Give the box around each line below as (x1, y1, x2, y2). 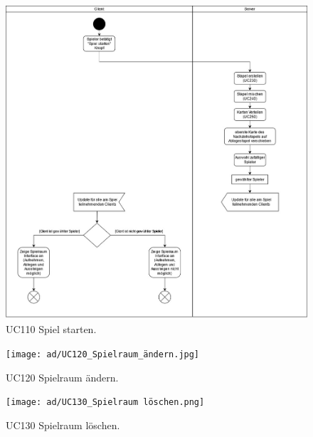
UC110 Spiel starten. (6, 322, 97, 337)
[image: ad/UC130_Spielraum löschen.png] (6, 397, 205, 408)
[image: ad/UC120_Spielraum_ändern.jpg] (6, 349, 200, 359)
